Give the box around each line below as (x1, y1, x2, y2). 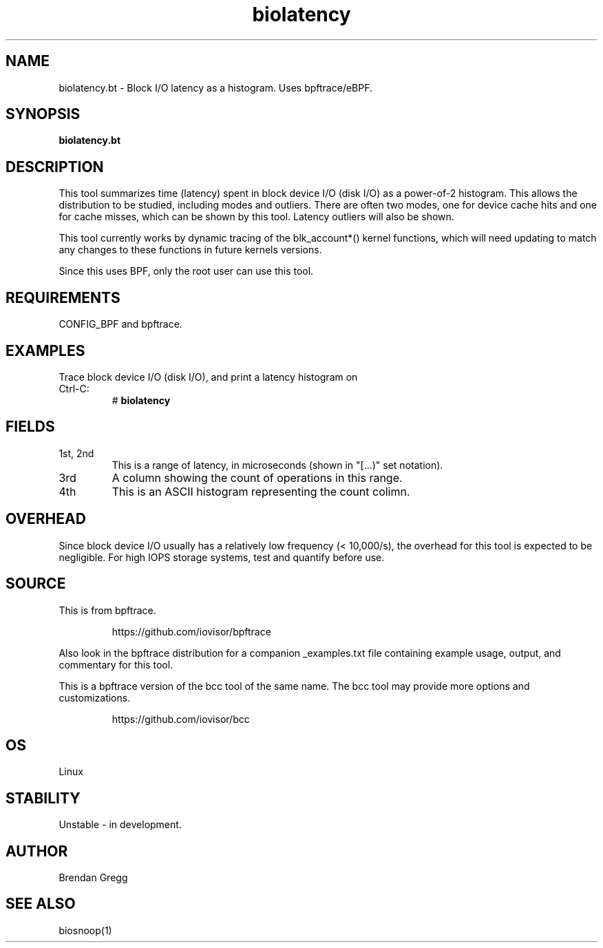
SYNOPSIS (6, 105, 81, 123)
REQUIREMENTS (6, 288, 120, 306)
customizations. (59, 691, 131, 704)
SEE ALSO (6, 895, 76, 913)
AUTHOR (6, 842, 68, 860)
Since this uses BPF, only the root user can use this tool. (59, 265, 314, 277)
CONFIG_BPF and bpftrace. (59, 318, 182, 330)
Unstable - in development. (59, 819, 182, 831)
